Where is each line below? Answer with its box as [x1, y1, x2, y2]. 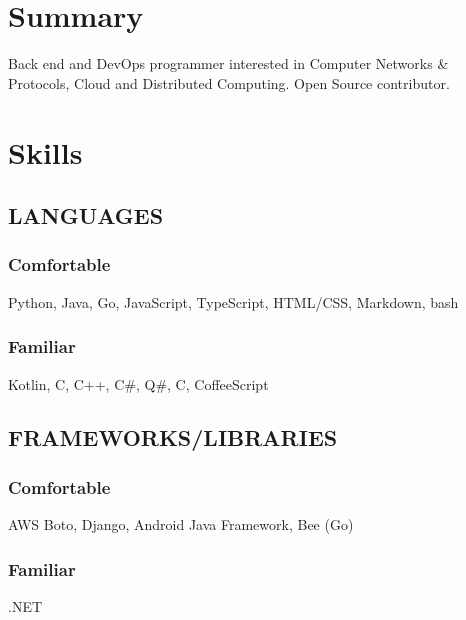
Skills [8, 131, 83, 172]
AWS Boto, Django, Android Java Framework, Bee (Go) [8, 514, 354, 535]
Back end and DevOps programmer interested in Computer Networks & [8, 53, 449, 74]
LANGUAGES [8, 200, 164, 231]
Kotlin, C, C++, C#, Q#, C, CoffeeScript [8, 373, 269, 394]
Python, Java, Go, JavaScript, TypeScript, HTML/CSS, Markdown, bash [8, 291, 459, 312]
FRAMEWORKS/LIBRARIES [8, 422, 338, 453]
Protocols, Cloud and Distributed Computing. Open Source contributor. [8, 72, 450, 93]
